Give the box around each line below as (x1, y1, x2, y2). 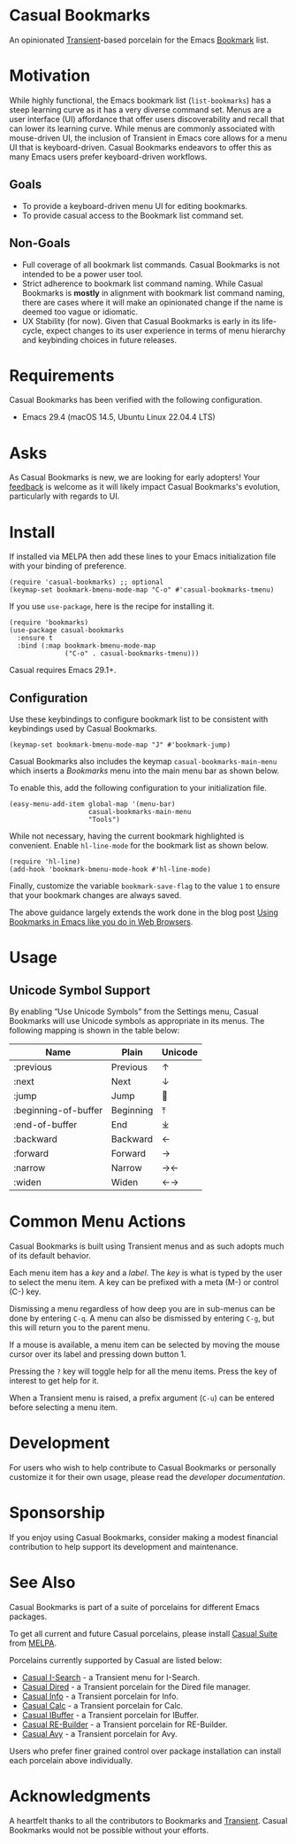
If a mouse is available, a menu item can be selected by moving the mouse (9, 1339, 280, 1351)
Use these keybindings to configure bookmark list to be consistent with (9, 714, 269, 724)
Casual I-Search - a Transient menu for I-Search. (21, 1671, 201, 1683)
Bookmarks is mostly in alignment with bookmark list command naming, (21, 287, 285, 298)
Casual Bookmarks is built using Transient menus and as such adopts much (9, 1241, 285, 1251)
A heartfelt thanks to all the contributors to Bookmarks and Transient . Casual (9, 1815, 288, 1825)
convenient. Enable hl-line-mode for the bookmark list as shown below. (9, 841, 269, 851)
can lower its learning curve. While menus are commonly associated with (9, 123, 276, 134)
